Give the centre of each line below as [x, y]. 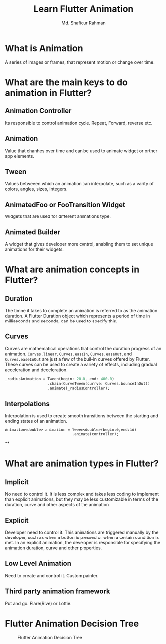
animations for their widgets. [34, 249]
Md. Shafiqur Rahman [83, 23]
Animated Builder [33, 232]
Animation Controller [38, 111]
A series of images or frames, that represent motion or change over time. [80, 62]
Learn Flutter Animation [83, 9]
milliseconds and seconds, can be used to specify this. [61, 321]
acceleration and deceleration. [37, 370]
